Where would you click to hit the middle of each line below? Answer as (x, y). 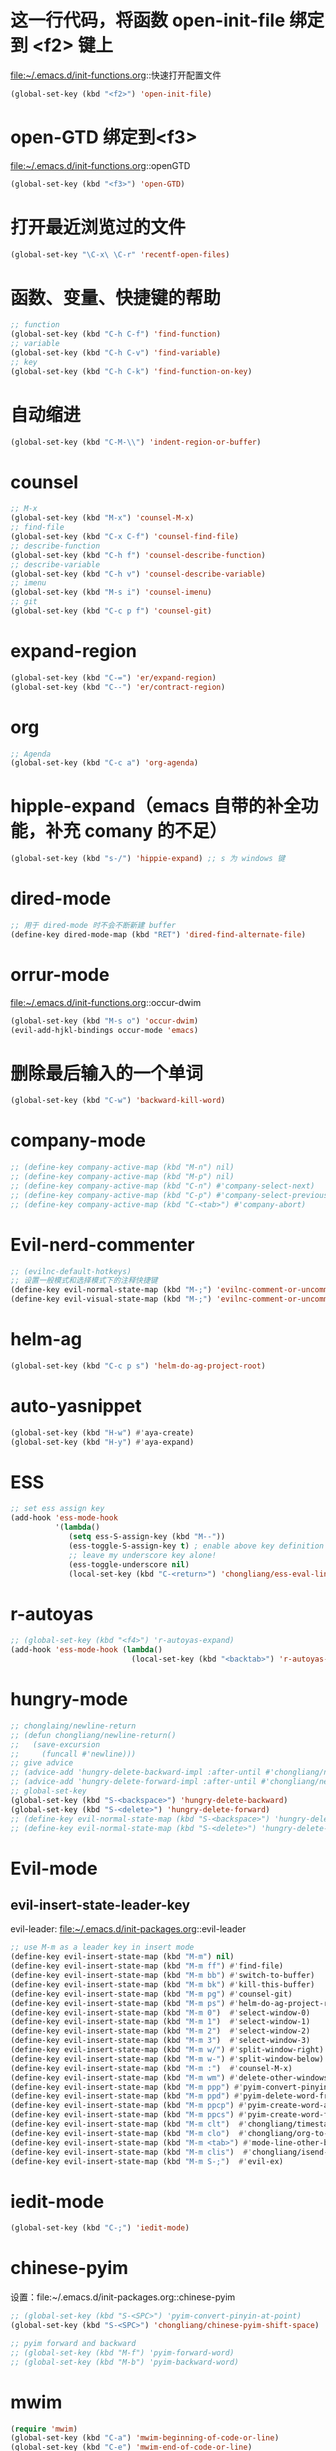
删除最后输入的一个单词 (107, 1073)
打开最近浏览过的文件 (98, 227)
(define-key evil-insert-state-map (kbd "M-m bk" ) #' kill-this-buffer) (162, 1984)
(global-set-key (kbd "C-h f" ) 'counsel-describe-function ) (138, 555)
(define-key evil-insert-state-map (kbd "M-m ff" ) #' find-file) (147, 1966)
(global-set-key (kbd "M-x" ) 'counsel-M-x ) (102, 518)
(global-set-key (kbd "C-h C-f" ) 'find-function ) (116, 334)
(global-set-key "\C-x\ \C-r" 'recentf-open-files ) (120, 254)
